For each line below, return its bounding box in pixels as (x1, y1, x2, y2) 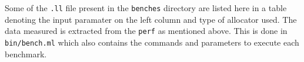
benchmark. (5, 47, 47, 60)
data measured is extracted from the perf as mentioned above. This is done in (5, 25, 288, 37)
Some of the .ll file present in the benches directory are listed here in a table (5, 2, 287, 13)
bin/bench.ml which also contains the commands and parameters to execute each (5, 36, 299, 48)
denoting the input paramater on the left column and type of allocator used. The (5, 13, 297, 25)
